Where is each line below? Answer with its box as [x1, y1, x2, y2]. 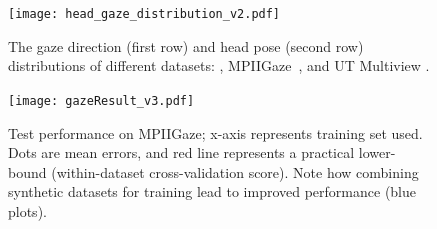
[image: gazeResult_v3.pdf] [8, 93, 195, 108]
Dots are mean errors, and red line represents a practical [8, 142, 355, 163]
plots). [8, 200, 47, 221]
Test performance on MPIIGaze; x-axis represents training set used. [8, 122, 423, 143]
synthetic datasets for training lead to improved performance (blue [8, 181, 417, 202]
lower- [358, 142, 396, 163]
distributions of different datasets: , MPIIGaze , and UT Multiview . [8, 55, 430, 76]
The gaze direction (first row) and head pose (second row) [8, 35, 364, 56]
